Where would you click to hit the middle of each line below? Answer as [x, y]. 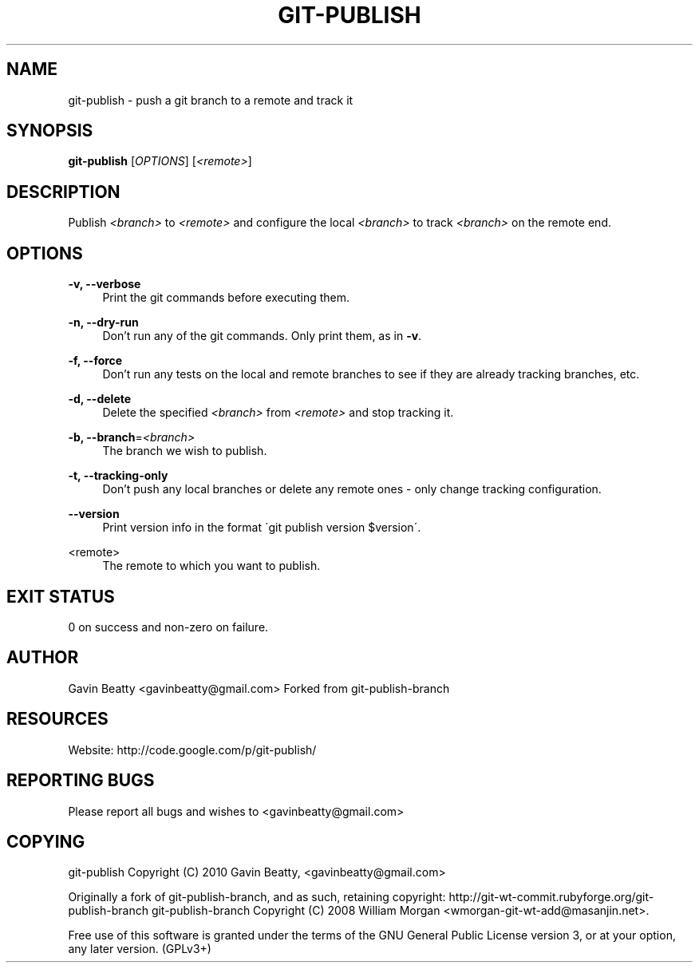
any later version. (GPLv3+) [140, 949]
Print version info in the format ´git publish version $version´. [262, 528]
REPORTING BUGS [81, 781]
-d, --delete [100, 399]
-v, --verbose [105, 284]
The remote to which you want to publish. [211, 566]
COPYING [46, 841]
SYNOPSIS [50, 131]
